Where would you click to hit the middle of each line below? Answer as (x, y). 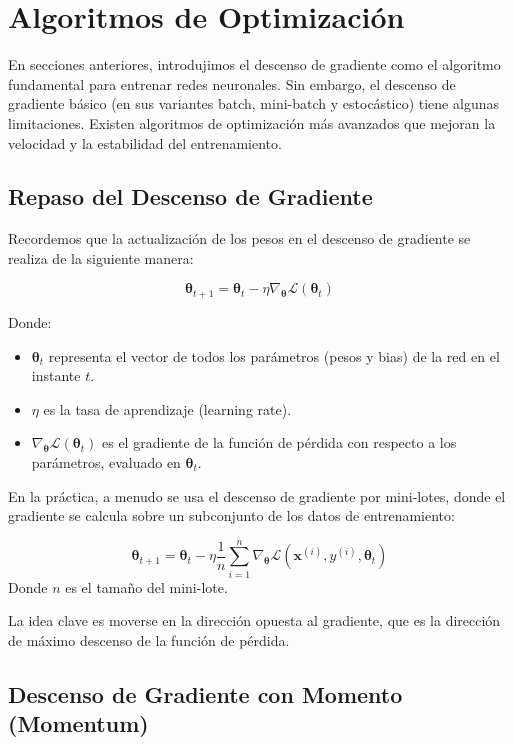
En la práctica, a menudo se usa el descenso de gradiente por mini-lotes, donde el (257, 495)
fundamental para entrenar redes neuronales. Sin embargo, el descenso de (232, 83)
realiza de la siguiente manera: (101, 257)
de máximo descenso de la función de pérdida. (149, 640)
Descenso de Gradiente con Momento (205, 693)
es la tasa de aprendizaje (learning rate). (167, 408)
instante (56, 375)
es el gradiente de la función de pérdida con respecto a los (279, 442)
